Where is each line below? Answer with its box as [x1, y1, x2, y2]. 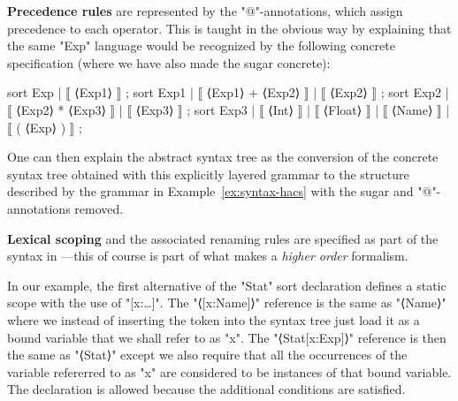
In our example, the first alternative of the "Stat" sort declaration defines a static [7, 276, 447, 294]
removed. [74, 199, 124, 217]
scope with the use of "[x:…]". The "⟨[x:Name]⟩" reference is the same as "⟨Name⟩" [7, 293, 447, 312]
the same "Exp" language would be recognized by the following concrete [7, 36, 395, 55]
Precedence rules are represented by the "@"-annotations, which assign [7, 2, 403, 19]
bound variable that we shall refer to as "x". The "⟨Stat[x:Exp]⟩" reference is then [7, 328, 447, 346]
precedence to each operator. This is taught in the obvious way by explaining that [7, 19, 452, 37]
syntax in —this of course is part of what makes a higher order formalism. [7, 246, 408, 265]
